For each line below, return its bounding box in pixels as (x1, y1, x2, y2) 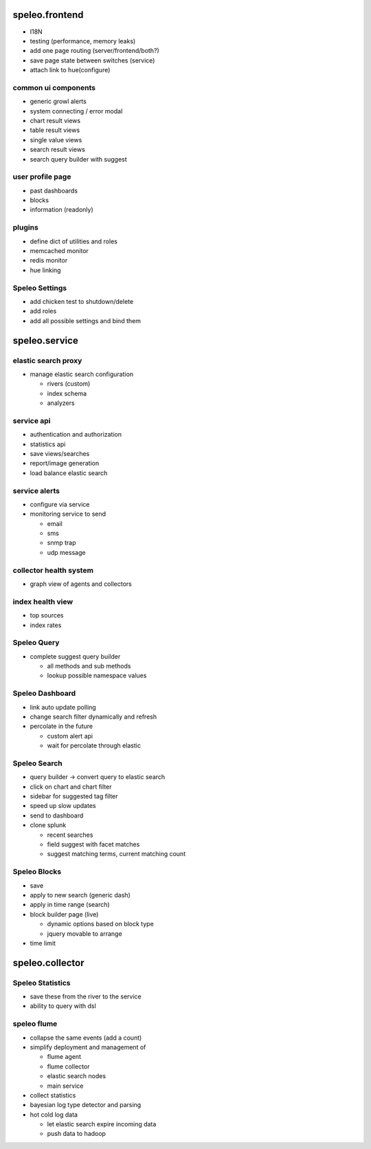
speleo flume (12, 1019, 58, 1029)
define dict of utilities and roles (30, 237, 118, 245)
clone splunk (30, 821, 67, 829)
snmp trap (47, 538, 76, 547)
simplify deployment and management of (30, 1042, 146, 1051)
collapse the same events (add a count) (30, 1033, 142, 1042)
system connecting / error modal (30, 107, 123, 115)
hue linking (30, 265, 61, 274)
